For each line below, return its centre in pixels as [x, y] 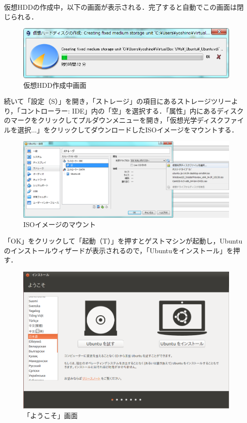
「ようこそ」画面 [50, 415]
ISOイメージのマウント [60, 224]
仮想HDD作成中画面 [55, 85]
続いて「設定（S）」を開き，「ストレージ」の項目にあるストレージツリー [118, 101]
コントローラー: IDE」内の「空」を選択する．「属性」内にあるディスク [132, 110]
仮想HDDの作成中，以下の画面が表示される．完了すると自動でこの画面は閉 [124, 7]
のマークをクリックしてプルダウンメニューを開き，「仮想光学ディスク [114, 120]
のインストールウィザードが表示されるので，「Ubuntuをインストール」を [119, 250]
